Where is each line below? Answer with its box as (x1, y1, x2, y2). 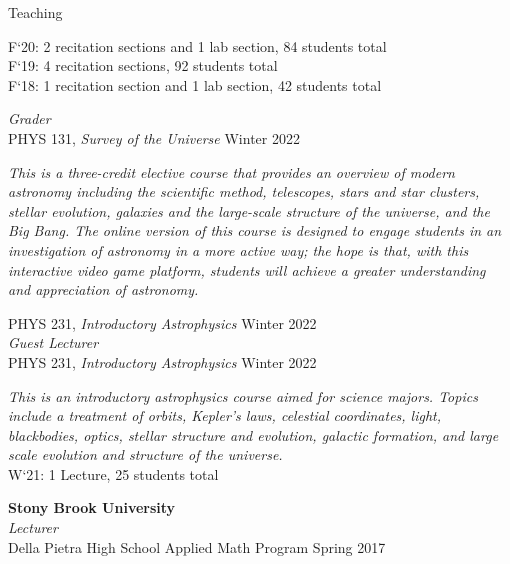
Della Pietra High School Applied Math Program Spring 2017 (8, 536, 386, 557)
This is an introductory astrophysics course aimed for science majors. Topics (8, 385, 478, 406)
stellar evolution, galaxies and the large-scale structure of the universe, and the (8, 200, 490, 221)
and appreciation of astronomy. (8, 279, 199, 300)
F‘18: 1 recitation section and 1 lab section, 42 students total (8, 74, 382, 95)
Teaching (8, 2, 63, 22)
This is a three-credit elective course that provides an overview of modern (8, 161, 455, 182)
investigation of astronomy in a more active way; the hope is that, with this (8, 239, 469, 260)
